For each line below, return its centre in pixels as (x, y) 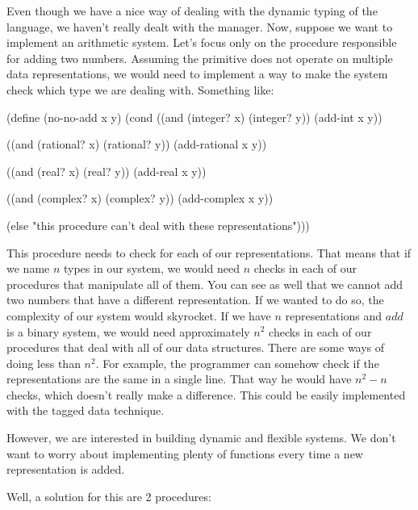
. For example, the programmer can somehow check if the (237, 363)
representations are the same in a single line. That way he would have (179, 379)
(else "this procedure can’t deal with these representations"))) (158, 225)
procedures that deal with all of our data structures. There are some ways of (196, 347)
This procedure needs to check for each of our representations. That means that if (209, 252)
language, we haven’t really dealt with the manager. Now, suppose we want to (200, 26)
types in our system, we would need (152, 268)
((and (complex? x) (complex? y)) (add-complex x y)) (140, 198)
